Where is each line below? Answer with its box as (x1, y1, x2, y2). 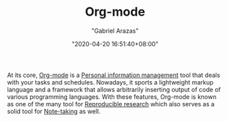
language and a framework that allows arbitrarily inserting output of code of (7, 85, 221, 93)
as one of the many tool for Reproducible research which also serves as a (7, 100, 215, 108)
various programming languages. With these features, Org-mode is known (7, 93, 217, 101)
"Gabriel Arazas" (91, 27, 139, 35)
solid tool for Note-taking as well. (7, 107, 101, 115)
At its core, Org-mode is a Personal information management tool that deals (7, 71, 220, 79)
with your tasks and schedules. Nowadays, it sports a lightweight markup (7, 78, 214, 86)
